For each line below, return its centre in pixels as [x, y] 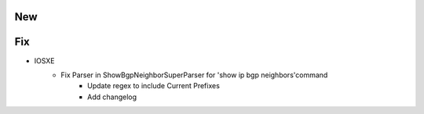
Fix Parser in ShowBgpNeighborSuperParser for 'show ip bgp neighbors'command [194, 75]
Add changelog [112, 97]
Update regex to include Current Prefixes [154, 86]
